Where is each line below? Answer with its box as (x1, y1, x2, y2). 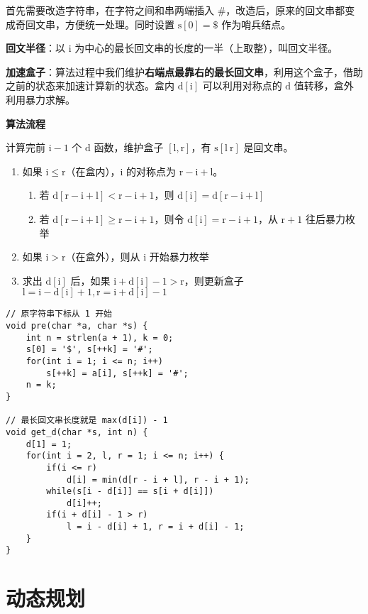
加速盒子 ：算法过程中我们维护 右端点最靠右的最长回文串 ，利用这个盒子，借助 (6, 64, 363, 79)
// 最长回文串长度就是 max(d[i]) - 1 (6, 415, 168, 426)
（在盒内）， (65, 163, 121, 178)
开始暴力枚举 (149, 249, 209, 264)
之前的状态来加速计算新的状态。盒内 (6, 78, 174, 93)
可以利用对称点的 (202, 78, 282, 93)
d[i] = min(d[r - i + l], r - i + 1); (66, 474, 250, 485)
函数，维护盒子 (94, 140, 164, 155)
